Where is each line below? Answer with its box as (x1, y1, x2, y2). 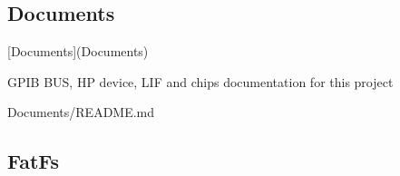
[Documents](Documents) (7, 42, 149, 61)
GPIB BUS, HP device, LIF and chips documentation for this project (7, 72, 394, 91)
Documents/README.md (7, 103, 155, 122)
